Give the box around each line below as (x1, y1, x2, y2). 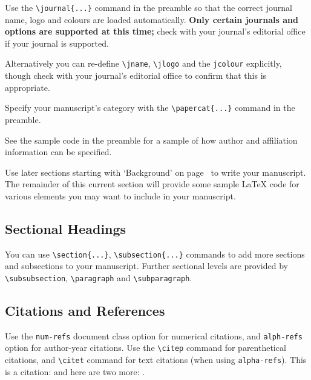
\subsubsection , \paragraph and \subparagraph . (5, 271, 192, 284)
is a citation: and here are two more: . (5, 365, 145, 378)
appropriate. (5, 81, 50, 93)
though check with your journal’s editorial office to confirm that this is (5, 69, 267, 82)
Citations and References (5, 301, 165, 319)
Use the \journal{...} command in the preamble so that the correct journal (5, 1, 292, 13)
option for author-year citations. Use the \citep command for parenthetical (5, 341, 286, 354)
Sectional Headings (5, 219, 126, 238)
